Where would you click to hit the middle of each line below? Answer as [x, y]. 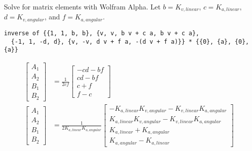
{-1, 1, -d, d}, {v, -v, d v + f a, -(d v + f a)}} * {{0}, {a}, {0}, [130, 41]
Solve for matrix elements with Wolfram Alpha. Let [82, 6]
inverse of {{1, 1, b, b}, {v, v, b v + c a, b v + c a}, [102, 33]
